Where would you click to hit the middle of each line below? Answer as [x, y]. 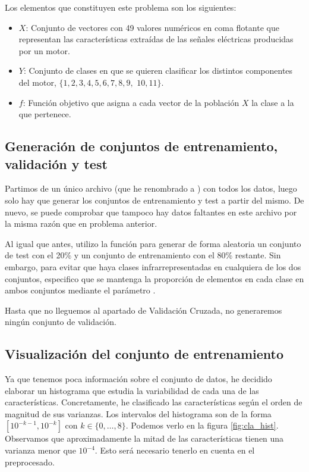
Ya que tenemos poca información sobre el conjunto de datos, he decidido [138, 379]
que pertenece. [45, 114]
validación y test [56, 163]
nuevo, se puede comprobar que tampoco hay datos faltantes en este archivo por [151, 212]
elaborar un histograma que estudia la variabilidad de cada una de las [132, 390]
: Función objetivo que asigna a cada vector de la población [131, 102]
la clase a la [273, 102]
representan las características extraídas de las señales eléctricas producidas [156, 39]
